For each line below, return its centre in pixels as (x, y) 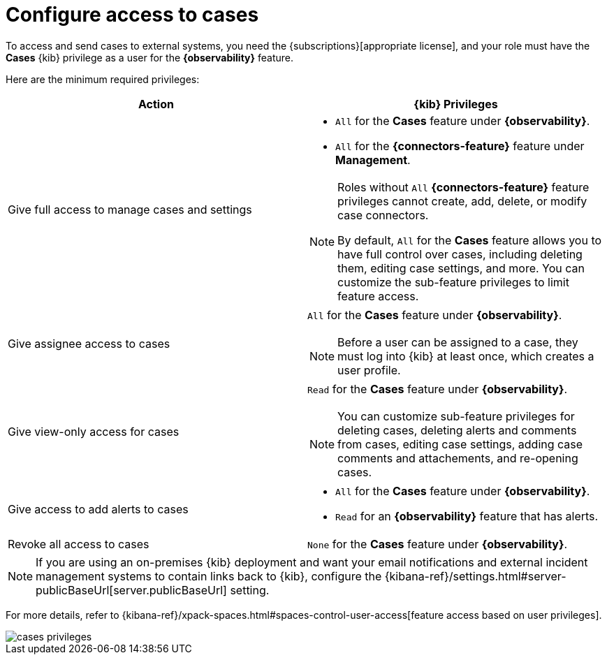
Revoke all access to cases (79, 544)
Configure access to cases (132, 15)
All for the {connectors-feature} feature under (460, 146)
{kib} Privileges (456, 104)
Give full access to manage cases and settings (130, 209)
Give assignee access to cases (89, 343)
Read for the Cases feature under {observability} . (438, 389)
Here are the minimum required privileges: (103, 79)
